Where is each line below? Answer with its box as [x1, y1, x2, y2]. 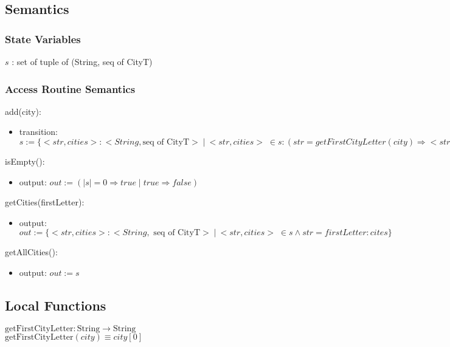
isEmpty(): [5, 155, 45, 167]
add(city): [5, 105, 41, 117]
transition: [19, 125, 58, 138]
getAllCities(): [5, 246, 58, 258]
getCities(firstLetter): [5, 196, 85, 208]
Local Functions [5, 295, 106, 314]
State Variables [5, 31, 81, 46]
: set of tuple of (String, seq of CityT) [12, 55, 153, 67]
